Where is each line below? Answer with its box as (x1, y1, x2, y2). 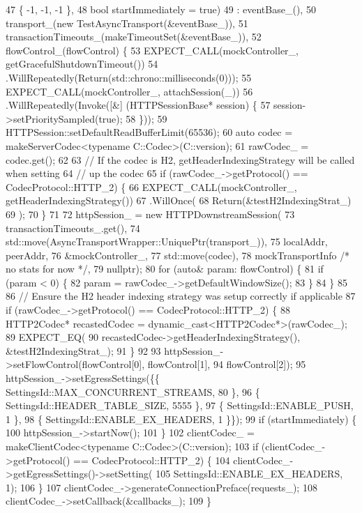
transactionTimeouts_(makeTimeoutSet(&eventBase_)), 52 (6, 29, 262, 44)
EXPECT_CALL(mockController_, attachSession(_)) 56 (6, 84, 253, 98)
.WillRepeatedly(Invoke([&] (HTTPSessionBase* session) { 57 (6, 98, 271, 112)
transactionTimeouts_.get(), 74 (6, 220, 140, 235)
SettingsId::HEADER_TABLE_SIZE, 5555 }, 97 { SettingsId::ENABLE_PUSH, (6, 398, 354, 413)
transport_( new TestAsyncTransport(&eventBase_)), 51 (6, 15, 248, 30)
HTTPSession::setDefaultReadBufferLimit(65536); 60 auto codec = (6, 125, 293, 139)
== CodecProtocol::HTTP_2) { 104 (73, 452, 230, 467)
